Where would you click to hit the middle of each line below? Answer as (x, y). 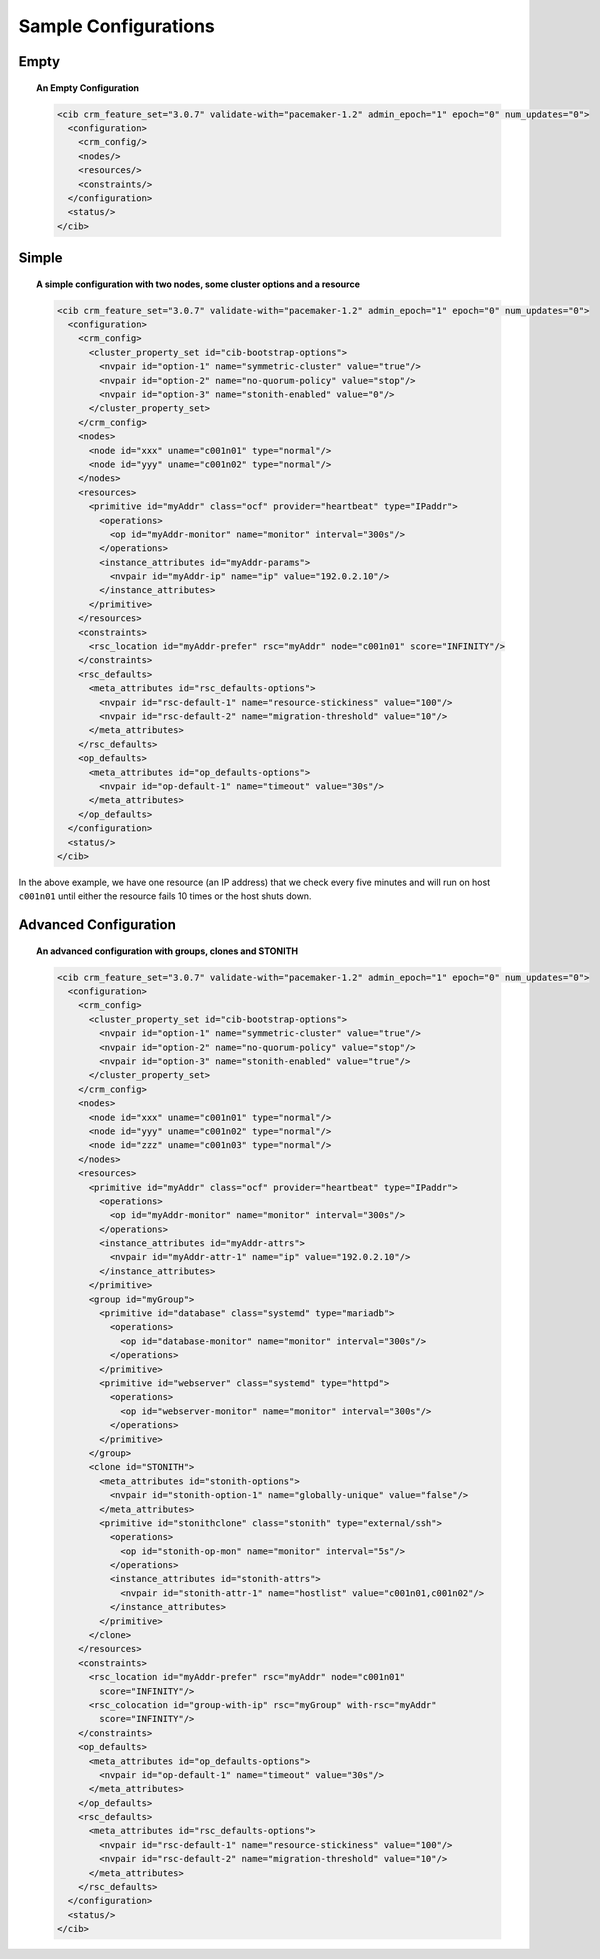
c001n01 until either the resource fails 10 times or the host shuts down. (165, 896)
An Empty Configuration (88, 87)
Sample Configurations (116, 26)
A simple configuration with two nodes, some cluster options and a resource (198, 284)
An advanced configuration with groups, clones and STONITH (167, 951)
